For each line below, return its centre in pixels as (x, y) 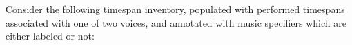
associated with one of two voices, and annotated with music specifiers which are (176, 22)
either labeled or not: (50, 36)
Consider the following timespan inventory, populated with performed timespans (175, 9)
